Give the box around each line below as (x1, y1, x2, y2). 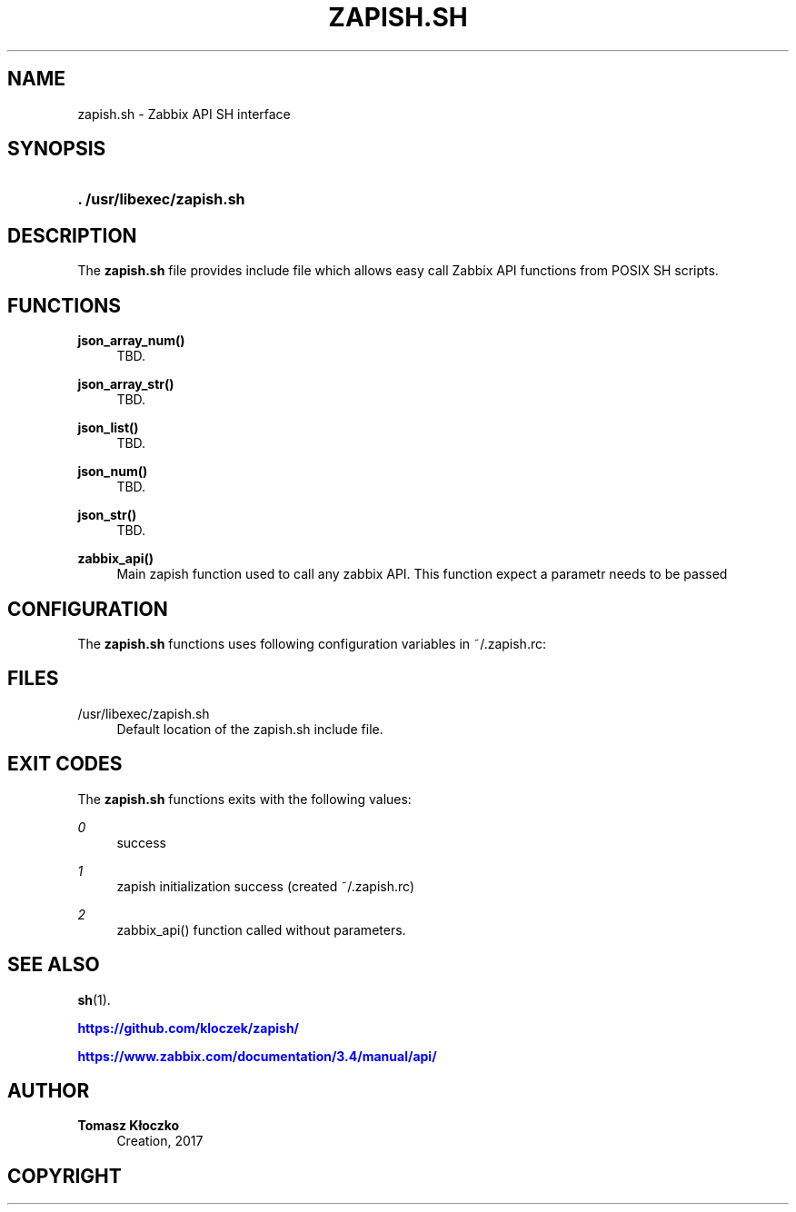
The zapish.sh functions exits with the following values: (77, 790, 412, 807)
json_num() (77, 463, 148, 480)
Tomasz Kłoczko (77, 1118, 180, 1134)
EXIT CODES (7, 752, 123, 776)
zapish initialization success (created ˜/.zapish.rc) (116, 878, 415, 894)
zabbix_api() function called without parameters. (116, 921, 406, 938)
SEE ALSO (7, 953, 100, 977)
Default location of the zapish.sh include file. (116, 720, 383, 737)
